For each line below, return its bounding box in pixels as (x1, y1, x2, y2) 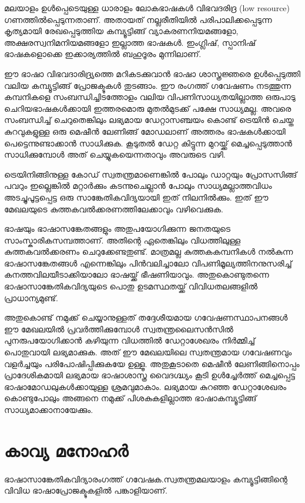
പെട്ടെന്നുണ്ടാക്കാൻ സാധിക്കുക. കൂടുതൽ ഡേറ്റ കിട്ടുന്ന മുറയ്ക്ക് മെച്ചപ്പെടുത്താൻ (4, 136, 292, 149)
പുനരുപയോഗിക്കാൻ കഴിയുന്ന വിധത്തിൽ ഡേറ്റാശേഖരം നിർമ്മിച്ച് (4, 334, 255, 347)
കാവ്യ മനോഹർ (4, 438, 129, 462)
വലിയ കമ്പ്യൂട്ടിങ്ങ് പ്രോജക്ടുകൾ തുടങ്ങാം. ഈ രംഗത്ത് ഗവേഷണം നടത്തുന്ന (4, 79, 291, 91)
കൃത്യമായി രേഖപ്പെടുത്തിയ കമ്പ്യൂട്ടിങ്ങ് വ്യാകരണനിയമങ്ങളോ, (4, 25, 239, 37)
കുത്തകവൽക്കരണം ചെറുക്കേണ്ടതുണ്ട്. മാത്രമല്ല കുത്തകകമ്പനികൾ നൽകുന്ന (4, 245, 293, 258)
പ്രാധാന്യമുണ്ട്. (4, 291, 58, 304)
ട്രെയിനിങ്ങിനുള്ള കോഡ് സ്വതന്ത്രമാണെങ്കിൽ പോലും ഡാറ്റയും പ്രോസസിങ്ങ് (4, 168, 297, 180)
